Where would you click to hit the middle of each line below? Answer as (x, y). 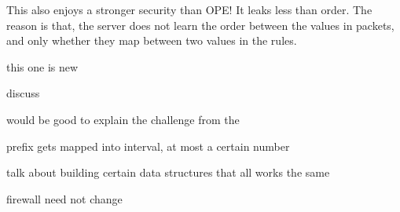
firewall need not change (64, 198)
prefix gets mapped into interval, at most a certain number (148, 146)
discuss (23, 93)
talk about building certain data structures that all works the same (168, 172)
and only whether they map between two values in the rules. (152, 40)
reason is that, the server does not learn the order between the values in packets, (200, 25)
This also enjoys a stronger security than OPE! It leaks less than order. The (189, 9)
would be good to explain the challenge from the (123, 119)
